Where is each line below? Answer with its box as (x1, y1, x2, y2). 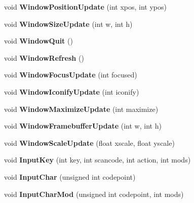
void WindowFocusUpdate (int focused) (4, 69, 137, 80)
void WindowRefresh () (4, 52, 84, 63)
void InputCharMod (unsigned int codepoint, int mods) (4, 188, 184, 199)
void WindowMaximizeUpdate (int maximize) (4, 103, 159, 114)
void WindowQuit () (4, 35, 73, 46)
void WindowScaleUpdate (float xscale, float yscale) (4, 137, 175, 148)
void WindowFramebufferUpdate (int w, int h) (4, 120, 162, 131)
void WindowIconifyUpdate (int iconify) (4, 86, 139, 97)
